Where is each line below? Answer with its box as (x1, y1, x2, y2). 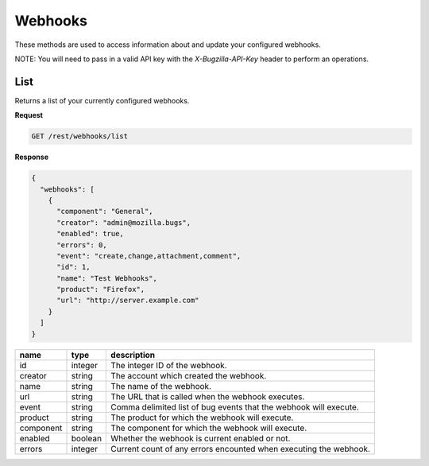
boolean (71, 433, 102, 444)
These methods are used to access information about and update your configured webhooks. (14, 40, 321, 49)
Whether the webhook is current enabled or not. (110, 433, 291, 444)
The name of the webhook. (110, 380, 212, 391)
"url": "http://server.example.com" (56, 296, 199, 305)
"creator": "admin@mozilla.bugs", (56, 218, 191, 227)
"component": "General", (56, 207, 154, 216)
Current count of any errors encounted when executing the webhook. (110, 443, 371, 454)
